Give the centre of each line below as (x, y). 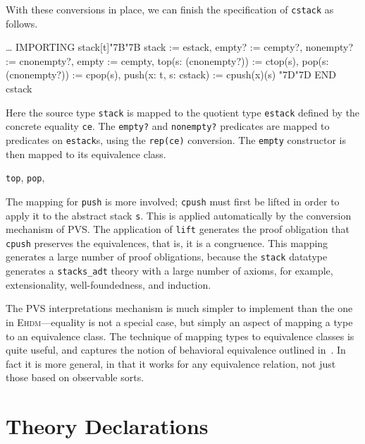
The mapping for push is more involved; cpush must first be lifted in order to (173, 201)
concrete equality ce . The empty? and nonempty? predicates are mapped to (168, 126)
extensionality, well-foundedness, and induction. (109, 284)
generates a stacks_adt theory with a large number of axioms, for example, (169, 271)
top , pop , (25, 178)
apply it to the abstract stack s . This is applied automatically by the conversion (179, 215)
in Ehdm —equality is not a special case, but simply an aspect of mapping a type (179, 322)
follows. (22, 23)
